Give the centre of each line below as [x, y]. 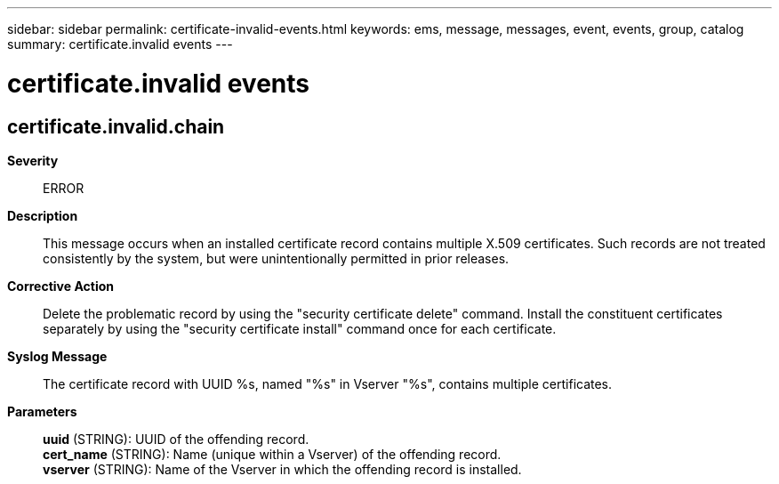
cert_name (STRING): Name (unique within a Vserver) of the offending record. [272, 454]
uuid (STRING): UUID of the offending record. [176, 439]
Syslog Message [57, 356]
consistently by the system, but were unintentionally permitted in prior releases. [276, 258]
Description [43, 215]
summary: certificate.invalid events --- [120, 44]
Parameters [42, 411]
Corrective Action [60, 286]
